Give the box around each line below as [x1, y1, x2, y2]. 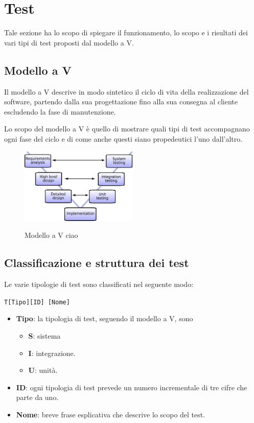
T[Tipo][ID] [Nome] [4, 298, 70, 306]
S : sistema [28, 330, 61, 341]
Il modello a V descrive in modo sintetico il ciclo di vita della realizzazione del [4, 86, 249, 97]
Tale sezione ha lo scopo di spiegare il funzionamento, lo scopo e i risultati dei [4, 27, 248, 38]
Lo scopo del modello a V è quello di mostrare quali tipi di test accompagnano [4, 123, 250, 134]
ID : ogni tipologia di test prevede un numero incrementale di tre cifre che [16, 382, 247, 392]
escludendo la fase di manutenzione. [4, 106, 116, 117]
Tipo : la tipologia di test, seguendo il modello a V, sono [16, 313, 193, 324]
